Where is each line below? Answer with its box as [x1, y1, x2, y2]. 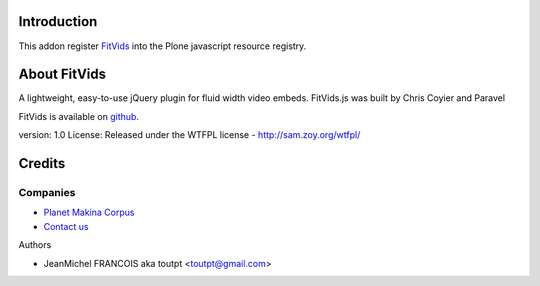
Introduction [18, 13, 98, 30]
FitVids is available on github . [18, 110, 140, 122]
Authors [18, 239, 52, 251]
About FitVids [18, 66, 107, 83]
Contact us [43, 220, 89, 232]
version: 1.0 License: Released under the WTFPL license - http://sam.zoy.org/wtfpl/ [18, 129, 361, 141]
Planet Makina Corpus [43, 206, 135, 219]
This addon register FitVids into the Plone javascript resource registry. [18, 40, 307, 52]
